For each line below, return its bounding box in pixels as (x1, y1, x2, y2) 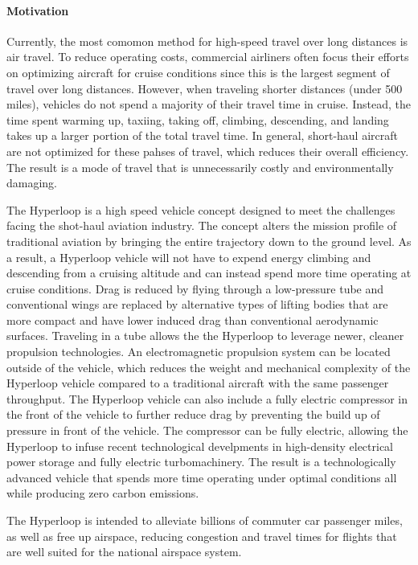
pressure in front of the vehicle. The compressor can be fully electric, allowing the (6, 422, 408, 439)
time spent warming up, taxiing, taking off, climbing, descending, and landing (6, 111, 389, 128)
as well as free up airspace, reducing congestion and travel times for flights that (6, 527, 397, 544)
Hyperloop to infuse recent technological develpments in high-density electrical (6, 437, 394, 454)
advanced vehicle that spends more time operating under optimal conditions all (6, 469, 397, 485)
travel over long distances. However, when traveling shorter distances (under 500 (6, 80, 403, 96)
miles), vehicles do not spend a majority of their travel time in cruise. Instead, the (6, 96, 411, 113)
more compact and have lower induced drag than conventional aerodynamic (6, 311, 379, 328)
